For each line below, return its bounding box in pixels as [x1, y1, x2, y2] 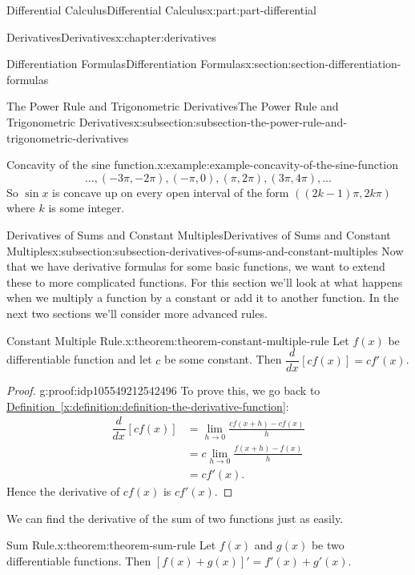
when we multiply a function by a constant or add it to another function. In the [6, 289, 399, 306]
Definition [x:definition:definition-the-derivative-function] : [6, 397, 289, 414]
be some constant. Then [164, 351, 282, 368]
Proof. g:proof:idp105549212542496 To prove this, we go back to [6, 382, 320, 399]
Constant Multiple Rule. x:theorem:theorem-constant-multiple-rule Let [6, 332, 349, 348]
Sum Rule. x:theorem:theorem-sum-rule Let [6, 537, 216, 553]
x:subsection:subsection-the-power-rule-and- [133, 113, 348, 130]
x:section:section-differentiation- [245, 55, 401, 72]
